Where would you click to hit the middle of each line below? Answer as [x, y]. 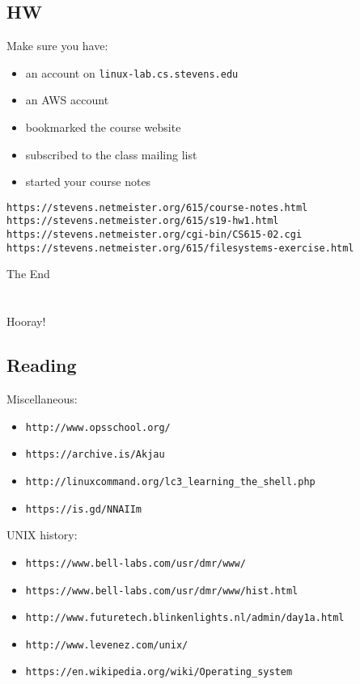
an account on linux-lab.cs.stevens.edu [132, 72]
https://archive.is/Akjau [95, 455]
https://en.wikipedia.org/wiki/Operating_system [159, 672]
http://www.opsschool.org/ [98, 427]
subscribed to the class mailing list [111, 154]
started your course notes [88, 182]
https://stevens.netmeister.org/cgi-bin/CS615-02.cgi [155, 235]
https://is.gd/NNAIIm [83, 509]
